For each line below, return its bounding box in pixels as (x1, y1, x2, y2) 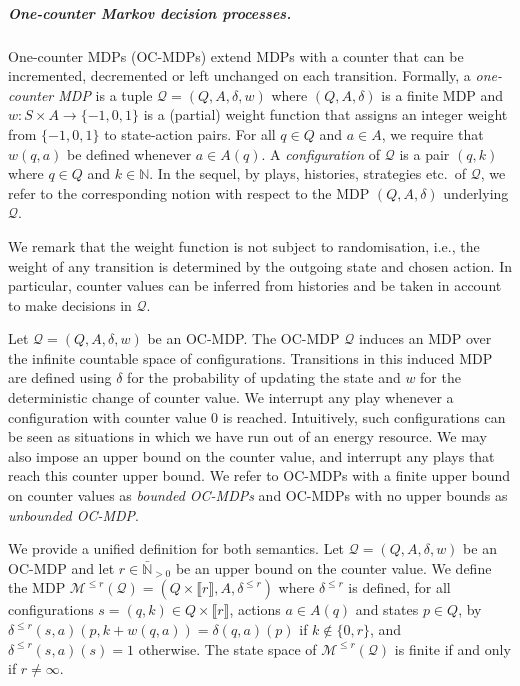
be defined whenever (67, 143, 192, 164)
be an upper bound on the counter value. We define (175, 557, 492, 578)
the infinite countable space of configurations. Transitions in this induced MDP (8, 347, 493, 368)
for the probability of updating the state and (127, 367, 401, 388)
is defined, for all (348, 577, 451, 598)
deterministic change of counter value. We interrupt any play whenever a (8, 387, 454, 408)
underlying (443, 182, 509, 203)
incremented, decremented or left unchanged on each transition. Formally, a (8, 65, 471, 86)
